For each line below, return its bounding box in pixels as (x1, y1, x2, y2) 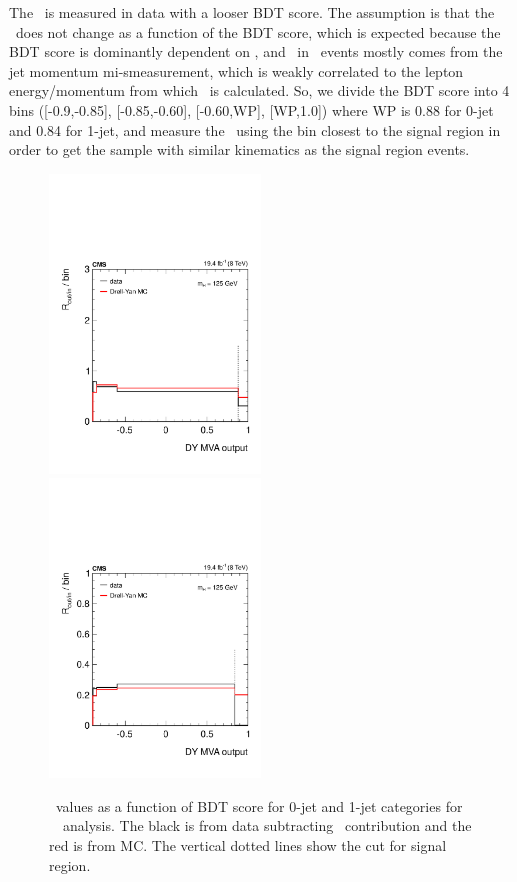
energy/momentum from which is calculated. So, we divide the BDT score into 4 (9, 80, 510, 101)
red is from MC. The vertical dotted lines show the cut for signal (49, 835, 447, 856)
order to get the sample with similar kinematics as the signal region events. (9, 139, 470, 160)
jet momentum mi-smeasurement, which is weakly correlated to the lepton (9, 60, 464, 81)
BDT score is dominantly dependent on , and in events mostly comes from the (9, 41, 503, 62)
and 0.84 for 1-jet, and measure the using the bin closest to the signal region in (9, 119, 501, 140)
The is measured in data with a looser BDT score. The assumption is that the (9, 2, 495, 22)
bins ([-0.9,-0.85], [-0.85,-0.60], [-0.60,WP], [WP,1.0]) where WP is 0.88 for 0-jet (9, 99, 494, 120)
